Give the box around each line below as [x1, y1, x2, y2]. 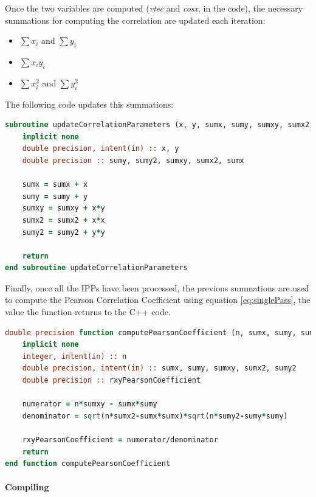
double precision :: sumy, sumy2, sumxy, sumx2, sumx [22, 156, 244, 165]
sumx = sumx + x [22, 180, 88, 189]
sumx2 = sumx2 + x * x [22, 215, 105, 224]
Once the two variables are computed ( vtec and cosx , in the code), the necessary [5, 2, 303, 14]
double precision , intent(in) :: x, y [22, 144, 179, 153]
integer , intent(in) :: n [22, 352, 127, 361]
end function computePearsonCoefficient [5, 459, 171, 468]
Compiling [5, 481, 49, 493]
